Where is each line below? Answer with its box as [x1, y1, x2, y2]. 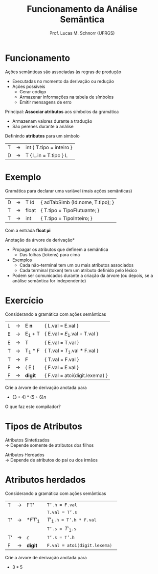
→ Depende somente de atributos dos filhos [5, 442, 94, 448]
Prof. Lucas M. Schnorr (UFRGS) [49, 30, 115, 36]
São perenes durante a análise [12, 123, 74, 129]
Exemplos [12, 257, 32, 263]
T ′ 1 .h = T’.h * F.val [46, 516, 97, 524]
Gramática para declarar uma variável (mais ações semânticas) [5, 188, 133, 193]
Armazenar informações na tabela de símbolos [19, 94, 114, 100]
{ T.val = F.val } [45, 356, 79, 363]
